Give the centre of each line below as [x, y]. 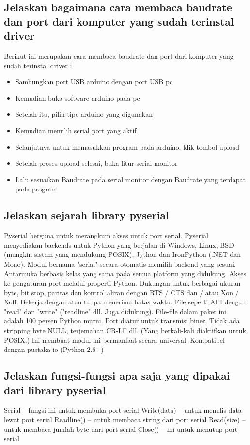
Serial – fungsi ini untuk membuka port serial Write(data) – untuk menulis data [123, 410]
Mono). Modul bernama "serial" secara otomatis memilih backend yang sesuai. [120, 263]
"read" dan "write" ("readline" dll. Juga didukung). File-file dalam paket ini [115, 311]
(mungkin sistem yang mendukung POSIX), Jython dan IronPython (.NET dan [123, 254]
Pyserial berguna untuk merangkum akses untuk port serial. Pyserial [106, 235]
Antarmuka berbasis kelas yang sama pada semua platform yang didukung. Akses [125, 273]
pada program [36, 189]
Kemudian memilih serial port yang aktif [76, 130]
